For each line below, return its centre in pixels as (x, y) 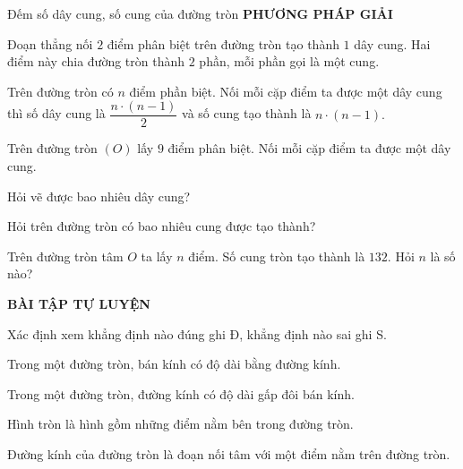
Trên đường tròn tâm (65, 256)
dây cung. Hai (392, 43)
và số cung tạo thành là (247, 113)
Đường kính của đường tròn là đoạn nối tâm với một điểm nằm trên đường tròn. (229, 453)
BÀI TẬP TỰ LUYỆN (79, 303)
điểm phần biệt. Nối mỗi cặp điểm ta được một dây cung (286, 91)
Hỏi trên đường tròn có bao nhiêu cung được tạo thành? (162, 226)
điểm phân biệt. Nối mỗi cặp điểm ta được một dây (309, 148)
